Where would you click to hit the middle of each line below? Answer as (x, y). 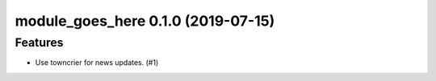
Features (39, 43)
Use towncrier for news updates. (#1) (97, 63)
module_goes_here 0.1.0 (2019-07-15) (145, 21)
